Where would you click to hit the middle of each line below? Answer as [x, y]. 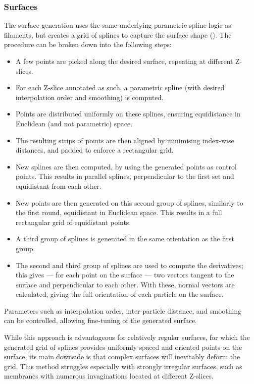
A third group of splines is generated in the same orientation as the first [125, 239]
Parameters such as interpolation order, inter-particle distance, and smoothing [123, 310]
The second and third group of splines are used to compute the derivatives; [129, 265]
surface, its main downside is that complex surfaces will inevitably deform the [122, 357]
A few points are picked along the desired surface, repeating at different [124, 61]
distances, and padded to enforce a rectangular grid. [95, 150]
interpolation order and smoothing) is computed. [90, 97]
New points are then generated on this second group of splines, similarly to [129, 202]
